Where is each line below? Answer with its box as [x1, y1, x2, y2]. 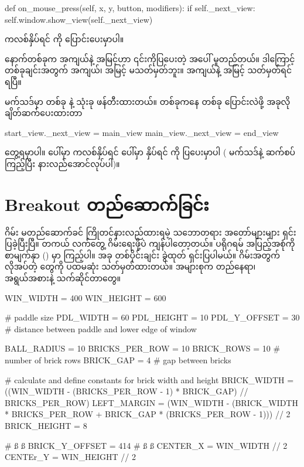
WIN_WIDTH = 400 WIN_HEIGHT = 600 [5, 291, 166, 304]
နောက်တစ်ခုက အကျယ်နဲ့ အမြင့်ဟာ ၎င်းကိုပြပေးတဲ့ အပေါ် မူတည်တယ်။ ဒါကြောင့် [5, 52, 295, 64]
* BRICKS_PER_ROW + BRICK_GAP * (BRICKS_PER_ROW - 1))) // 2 [5, 408, 291, 420]
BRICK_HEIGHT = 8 [5, 419, 87, 431]
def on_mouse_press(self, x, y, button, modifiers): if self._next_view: [5, 2, 255, 13]
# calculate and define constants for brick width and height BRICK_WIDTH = [5, 373, 294, 386]
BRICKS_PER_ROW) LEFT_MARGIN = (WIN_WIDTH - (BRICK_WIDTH [5, 396, 298, 408]
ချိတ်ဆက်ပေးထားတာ [5, 107, 83, 119]
